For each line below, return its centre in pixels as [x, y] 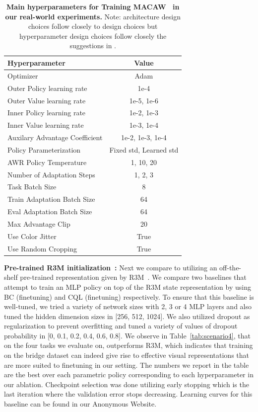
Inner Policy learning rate [47, 113]
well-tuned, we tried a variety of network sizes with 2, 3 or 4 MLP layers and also [128, 306]
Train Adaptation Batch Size [51, 199]
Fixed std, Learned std [144, 149]
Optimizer [23, 75]
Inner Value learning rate [46, 125]
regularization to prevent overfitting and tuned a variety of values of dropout [121, 326]
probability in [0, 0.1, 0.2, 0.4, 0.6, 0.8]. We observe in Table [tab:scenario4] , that [127, 335]
